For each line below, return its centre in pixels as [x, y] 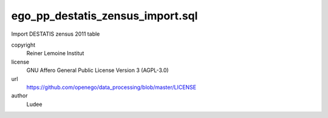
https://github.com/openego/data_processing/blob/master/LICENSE [111, 87]
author [19, 96]
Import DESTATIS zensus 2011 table [56, 34]
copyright [23, 45]
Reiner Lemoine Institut [55, 53]
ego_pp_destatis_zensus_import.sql [104, 16]
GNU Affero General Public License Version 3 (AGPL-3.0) [98, 70]
